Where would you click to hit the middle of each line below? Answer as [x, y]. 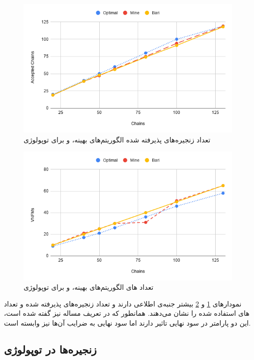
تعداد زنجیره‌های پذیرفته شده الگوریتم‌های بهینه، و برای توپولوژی [117, 139]
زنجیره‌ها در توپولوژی [50, 349]
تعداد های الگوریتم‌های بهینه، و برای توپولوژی [89, 287]
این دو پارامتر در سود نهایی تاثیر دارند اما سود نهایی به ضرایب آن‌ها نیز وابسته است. [127, 322]
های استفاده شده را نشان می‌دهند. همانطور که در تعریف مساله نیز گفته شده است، [127, 313]
